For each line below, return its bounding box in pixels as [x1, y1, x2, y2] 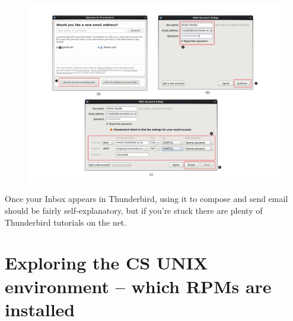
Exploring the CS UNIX [5, 251, 208, 275]
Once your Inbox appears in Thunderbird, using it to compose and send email [5, 192, 288, 205]
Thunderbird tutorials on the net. [5, 216, 127, 228]
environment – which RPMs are [5, 274, 272, 298]
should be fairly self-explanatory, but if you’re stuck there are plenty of [5, 204, 263, 216]
